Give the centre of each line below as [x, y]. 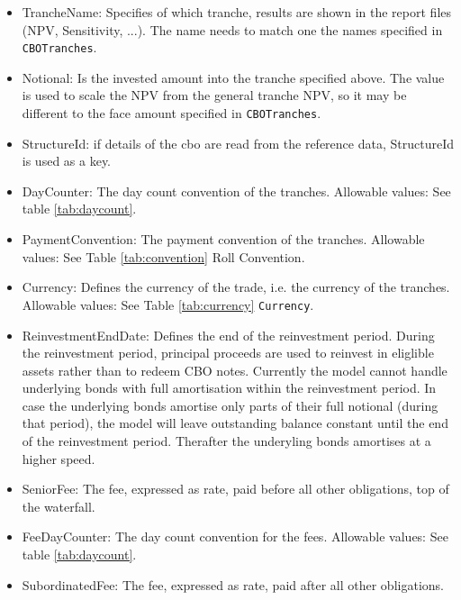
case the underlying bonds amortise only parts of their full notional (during [230, 405]
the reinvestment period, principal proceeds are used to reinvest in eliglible [228, 353]
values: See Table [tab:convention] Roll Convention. [163, 256]
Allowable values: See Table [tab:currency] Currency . [168, 304]
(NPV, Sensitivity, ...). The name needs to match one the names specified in [232, 29]
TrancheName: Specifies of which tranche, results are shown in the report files [237, 12]
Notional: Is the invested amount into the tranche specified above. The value [233, 77]
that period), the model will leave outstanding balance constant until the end [235, 423]
